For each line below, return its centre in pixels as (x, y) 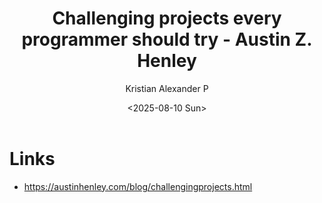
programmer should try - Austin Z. (167, 39)
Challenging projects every (167, 18)
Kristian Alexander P (167, 88)
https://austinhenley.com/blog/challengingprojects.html (138, 186)
